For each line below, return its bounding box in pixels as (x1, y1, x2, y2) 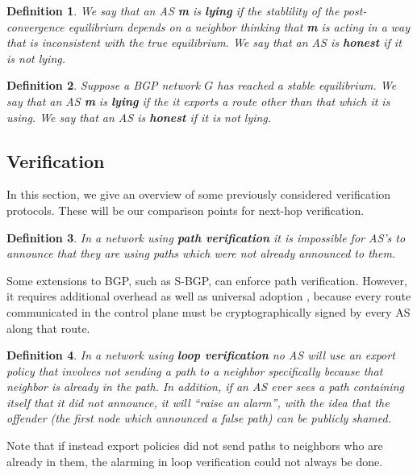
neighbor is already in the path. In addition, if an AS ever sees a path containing (6, 378, 404, 395)
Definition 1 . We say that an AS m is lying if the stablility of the (6, 2, 340, 19)
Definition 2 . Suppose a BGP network (6, 77, 201, 94)
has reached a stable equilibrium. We (217, 77, 397, 94)
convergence (6, 18, 65, 35)
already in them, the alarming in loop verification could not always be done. (6, 452, 383, 469)
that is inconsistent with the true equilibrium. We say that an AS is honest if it (6, 34, 402, 51)
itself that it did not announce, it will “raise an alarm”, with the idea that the (6, 393, 390, 410)
